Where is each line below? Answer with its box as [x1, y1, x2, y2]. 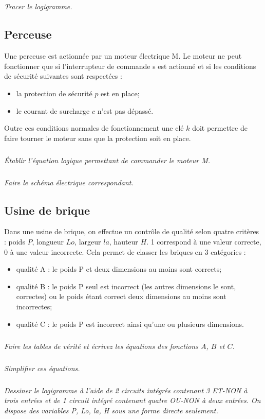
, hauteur [109, 236, 138, 247]
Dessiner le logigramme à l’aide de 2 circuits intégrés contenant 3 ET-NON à [4, 385, 248, 395]
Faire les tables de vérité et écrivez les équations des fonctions [4, 340, 198, 351]
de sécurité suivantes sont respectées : [4, 71, 122, 81]
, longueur [32, 236, 64, 247]
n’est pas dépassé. [97, 105, 154, 116]
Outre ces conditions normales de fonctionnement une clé [4, 123, 184, 133]
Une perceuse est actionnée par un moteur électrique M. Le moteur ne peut [4, 50, 242, 61]
